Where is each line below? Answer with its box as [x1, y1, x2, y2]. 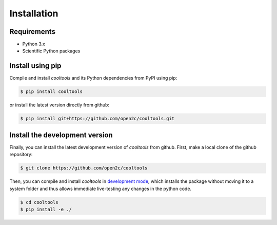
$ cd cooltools [20, 199, 58, 205]
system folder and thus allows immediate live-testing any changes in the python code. [9, 185, 192, 192]
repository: [9, 152, 33, 158]
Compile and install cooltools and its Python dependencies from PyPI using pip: [9, 75, 177, 81]
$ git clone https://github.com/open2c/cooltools [20, 165, 148, 171]
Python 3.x [22, 41, 46, 47]
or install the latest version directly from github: [9, 102, 110, 108]
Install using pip [9, 62, 62, 70]
